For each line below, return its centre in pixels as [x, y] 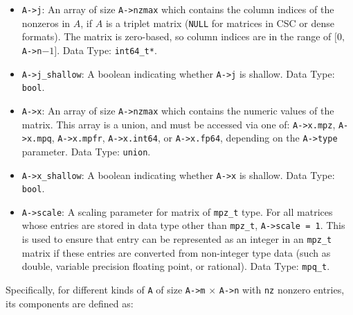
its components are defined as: [70, 303]
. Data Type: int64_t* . [107, 50]
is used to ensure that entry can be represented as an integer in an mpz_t [177, 239]
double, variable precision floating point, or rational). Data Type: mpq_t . [176, 266]
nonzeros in [46, 23]
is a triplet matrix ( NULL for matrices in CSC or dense [220, 23]
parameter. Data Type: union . [86, 151]
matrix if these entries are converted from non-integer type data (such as [176, 252]
